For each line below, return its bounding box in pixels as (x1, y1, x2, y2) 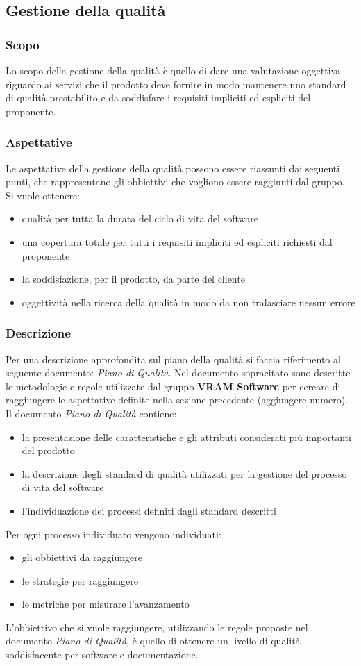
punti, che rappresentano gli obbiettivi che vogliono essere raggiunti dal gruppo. (6, 174, 345, 189)
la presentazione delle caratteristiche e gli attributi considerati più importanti (22, 429, 351, 444)
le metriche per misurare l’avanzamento (22, 597, 190, 611)
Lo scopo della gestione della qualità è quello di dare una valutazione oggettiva (6, 63, 341, 77)
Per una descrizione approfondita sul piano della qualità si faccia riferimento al (6, 351, 341, 366)
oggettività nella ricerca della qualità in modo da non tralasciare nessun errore (22, 294, 355, 309)
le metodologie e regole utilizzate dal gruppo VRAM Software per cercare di (6, 378, 341, 393)
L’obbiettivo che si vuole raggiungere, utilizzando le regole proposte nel (6, 619, 308, 634)
